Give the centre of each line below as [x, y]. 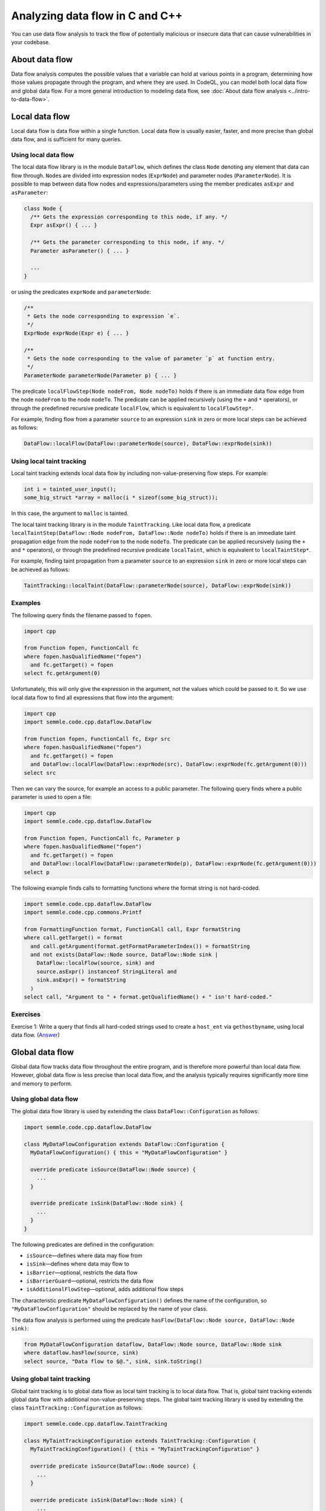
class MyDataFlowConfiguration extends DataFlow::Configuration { [124, 1144]
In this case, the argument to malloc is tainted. [70, 513]
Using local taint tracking [49, 461]
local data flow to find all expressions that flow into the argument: [93, 697]
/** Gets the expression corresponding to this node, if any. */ [129, 217]
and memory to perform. [42, 1083]
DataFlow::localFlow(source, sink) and [96, 963]
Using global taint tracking [51, 1379]
